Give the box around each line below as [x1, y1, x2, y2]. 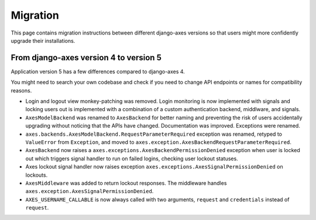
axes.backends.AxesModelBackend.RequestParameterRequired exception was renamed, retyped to [25, 130, 282, 137]
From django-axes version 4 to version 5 [11, 53, 162, 63]
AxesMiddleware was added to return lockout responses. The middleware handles [25, 179, 227, 187]
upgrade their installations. [11, 37, 75, 44]
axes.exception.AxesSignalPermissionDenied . [25, 188, 154, 195]
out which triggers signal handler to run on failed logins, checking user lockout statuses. [25, 155, 238, 162]
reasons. [11, 87, 32, 94]
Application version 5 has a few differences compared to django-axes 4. [11, 68, 186, 75]
